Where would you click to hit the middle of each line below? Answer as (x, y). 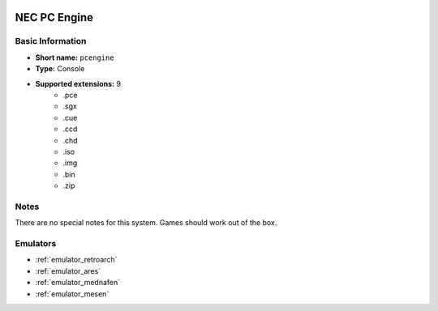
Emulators (36, 243)
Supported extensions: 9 (78, 83)
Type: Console (60, 69)
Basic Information (51, 41)
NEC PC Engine (54, 17)
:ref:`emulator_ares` (68, 271)
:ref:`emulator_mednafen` (78, 283)
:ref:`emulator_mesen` (72, 294)
